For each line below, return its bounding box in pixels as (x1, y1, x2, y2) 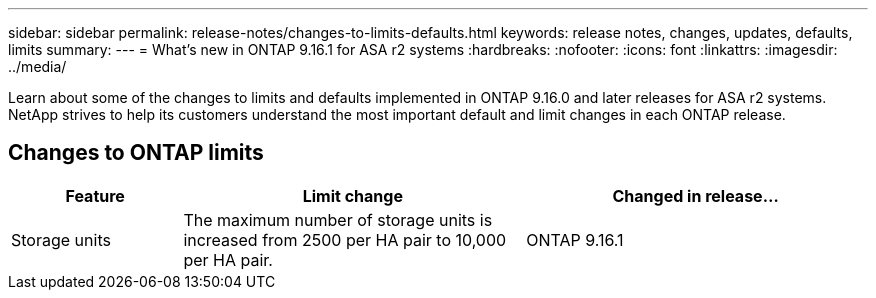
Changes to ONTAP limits (8, 140, 264, 166)
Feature (65, 185, 125, 206)
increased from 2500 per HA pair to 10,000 (183, 229, 507, 250)
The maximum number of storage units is (183, 209, 493, 230)
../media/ (8, 58, 67, 75)
